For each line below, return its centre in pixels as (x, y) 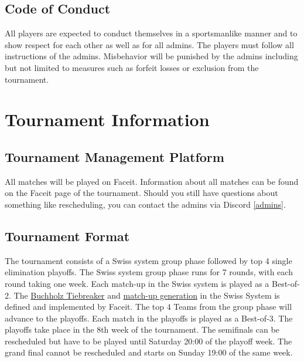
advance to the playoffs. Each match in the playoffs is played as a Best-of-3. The (149, 318)
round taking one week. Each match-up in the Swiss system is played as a (137, 283)
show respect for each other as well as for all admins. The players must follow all (149, 44)
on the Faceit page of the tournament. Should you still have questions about (141, 193)
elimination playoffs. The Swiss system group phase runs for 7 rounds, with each (149, 272)
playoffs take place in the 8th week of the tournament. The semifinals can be (142, 329)
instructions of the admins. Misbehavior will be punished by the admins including (151, 56)
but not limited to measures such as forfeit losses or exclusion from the (132, 67)
